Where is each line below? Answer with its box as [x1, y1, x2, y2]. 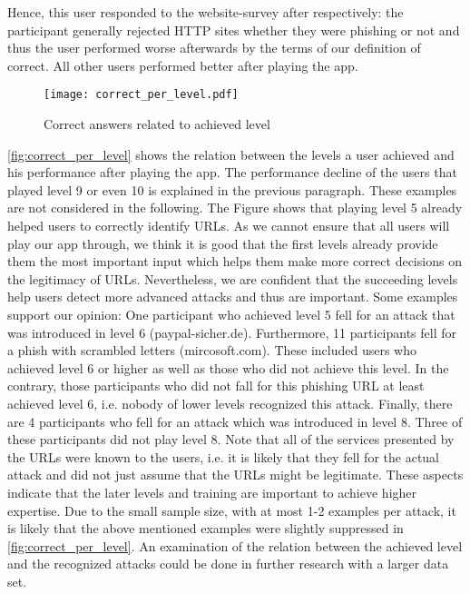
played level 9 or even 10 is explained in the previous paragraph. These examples [7, 180, 457, 199]
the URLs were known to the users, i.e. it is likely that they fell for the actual [7, 447, 439, 466]
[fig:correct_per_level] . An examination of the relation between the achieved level [7, 536, 463, 555]
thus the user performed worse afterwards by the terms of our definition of [7, 38, 421, 57]
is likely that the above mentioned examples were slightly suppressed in [7, 519, 404, 538]
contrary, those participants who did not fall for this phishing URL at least [7, 376, 425, 395]
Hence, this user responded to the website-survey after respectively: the [7, 3, 404, 21]
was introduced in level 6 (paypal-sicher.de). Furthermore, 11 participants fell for [7, 322, 457, 342]
